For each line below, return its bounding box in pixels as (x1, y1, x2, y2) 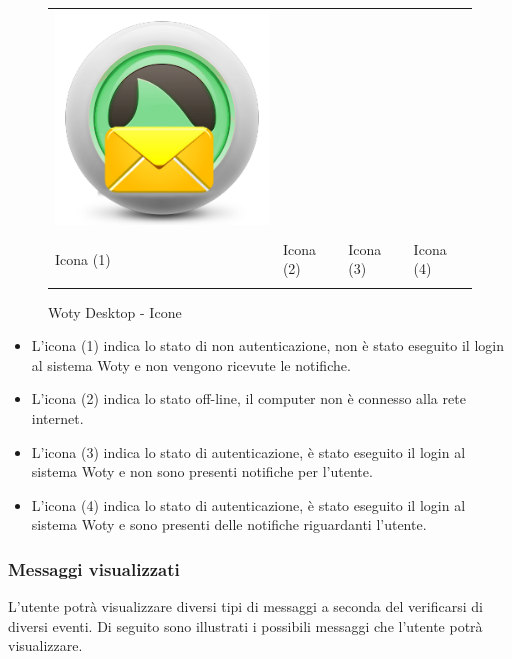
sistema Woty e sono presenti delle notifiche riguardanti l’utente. (31, 514, 427, 535)
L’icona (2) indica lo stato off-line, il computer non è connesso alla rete (31, 388, 466, 409)
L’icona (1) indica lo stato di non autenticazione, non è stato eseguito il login (31, 335, 504, 356)
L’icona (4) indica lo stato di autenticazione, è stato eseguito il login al (31, 494, 466, 515)
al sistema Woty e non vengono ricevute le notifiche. (31, 354, 351, 375)
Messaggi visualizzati (8, 556, 180, 581)
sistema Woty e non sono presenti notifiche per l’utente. (31, 461, 373, 482)
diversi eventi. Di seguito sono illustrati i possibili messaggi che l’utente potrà (8, 615, 483, 636)
